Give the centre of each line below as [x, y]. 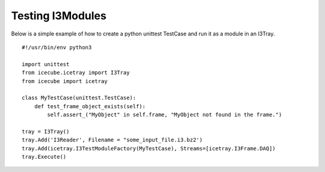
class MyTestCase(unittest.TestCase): [79, 98]
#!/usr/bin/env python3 [57, 47]
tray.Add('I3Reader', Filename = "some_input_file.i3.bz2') [112, 140]
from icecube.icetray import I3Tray [76, 73]
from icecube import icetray [65, 81]
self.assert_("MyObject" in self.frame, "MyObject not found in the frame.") [165, 115]
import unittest [46, 64]
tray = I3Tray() [46, 131]
